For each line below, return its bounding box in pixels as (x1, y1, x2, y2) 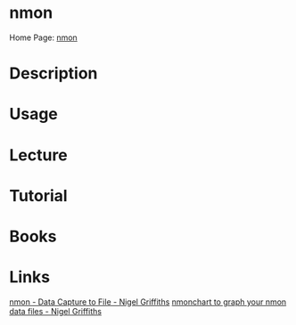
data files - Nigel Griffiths (9, 305, 103, 316)
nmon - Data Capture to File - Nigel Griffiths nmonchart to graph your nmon (9, 297, 287, 307)
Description (9, 63, 98, 84)
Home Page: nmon (9, 32, 78, 43)
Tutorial (9, 185, 69, 206)
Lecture (9, 145, 69, 165)
